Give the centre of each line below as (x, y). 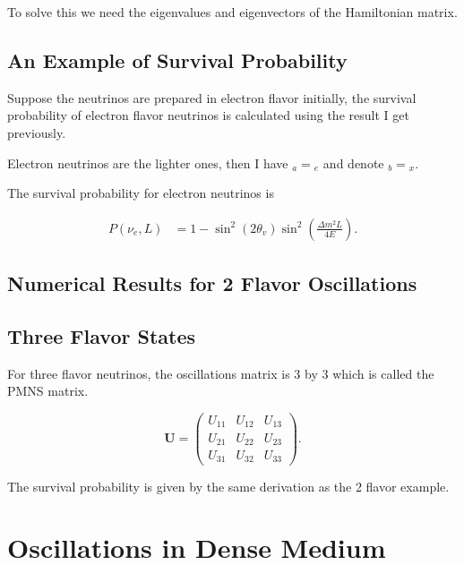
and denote (353, 163)
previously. (37, 132)
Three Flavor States (101, 335)
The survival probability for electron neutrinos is (141, 193)
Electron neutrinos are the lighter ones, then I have (148, 163)
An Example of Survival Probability (177, 60)
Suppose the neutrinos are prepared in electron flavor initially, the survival (212, 97)
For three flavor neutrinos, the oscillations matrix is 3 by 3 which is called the (221, 373)
